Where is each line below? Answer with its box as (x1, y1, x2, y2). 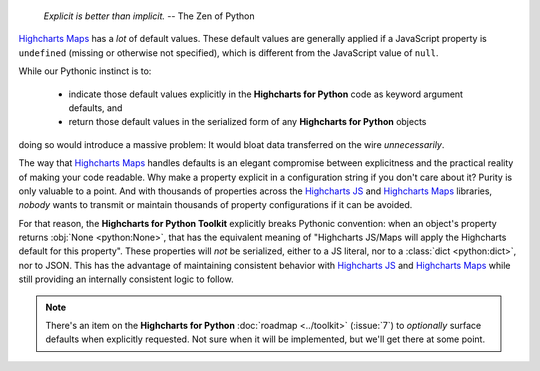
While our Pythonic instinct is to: (18, 65, 152, 77)
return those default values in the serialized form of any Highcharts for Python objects (68, 116, 427, 128)
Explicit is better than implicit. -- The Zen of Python (43, 10, 255, 22)
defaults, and (68, 101, 123, 114)
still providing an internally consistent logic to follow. (18, 273, 234, 285)
